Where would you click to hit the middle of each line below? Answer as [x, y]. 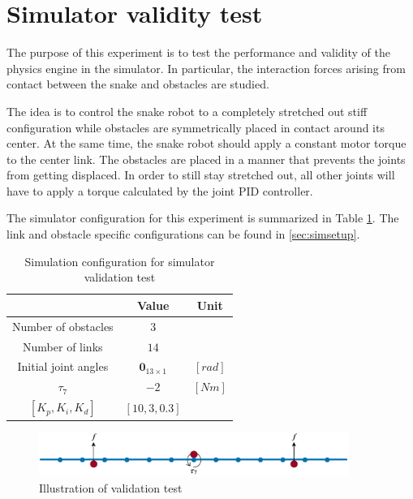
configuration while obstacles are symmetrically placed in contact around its [196, 127]
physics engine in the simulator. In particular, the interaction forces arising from [206, 68]
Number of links [63, 346]
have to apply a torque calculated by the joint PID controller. [160, 190]
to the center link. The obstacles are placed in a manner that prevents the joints [206, 159]
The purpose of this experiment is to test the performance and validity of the [198, 52]
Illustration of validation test [111, 487]
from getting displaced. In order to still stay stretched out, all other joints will [201, 175]
